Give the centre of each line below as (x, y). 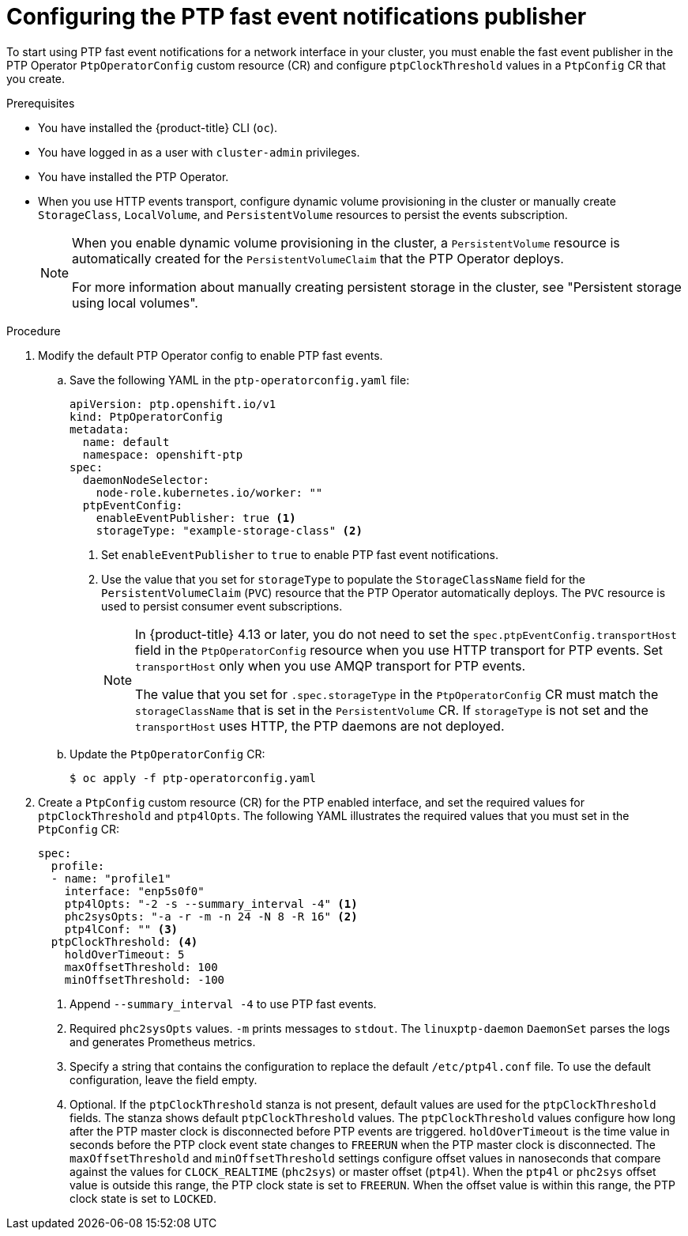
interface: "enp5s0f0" (134, 891)
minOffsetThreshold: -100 (145, 979)
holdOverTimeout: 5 (124, 954)
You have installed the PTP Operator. (133, 176)
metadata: (100, 429)
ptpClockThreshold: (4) (124, 941)
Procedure (34, 331)
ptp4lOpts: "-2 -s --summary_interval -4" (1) (211, 903)
